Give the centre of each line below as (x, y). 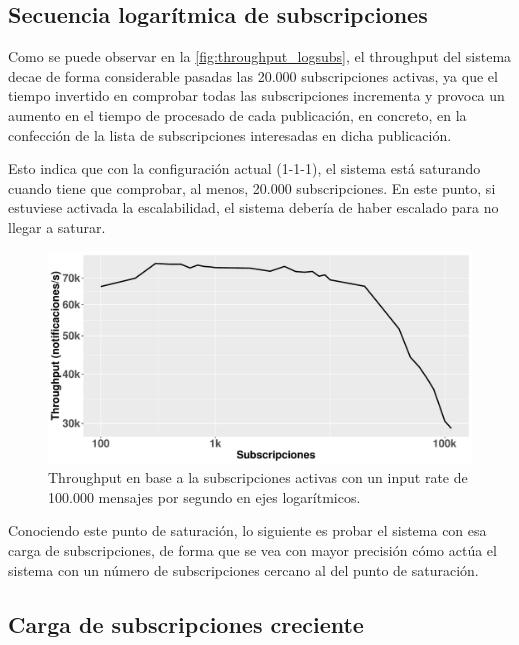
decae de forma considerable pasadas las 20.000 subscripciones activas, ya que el (253, 75)
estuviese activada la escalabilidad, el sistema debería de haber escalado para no (253, 207)
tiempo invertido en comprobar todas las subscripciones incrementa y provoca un (256, 95)
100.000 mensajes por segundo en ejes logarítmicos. (204, 496)
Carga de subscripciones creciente (186, 623)
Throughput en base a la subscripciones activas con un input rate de (258, 477)
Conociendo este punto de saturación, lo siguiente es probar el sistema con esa (247, 530)
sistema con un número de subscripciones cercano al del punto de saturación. (243, 569)
